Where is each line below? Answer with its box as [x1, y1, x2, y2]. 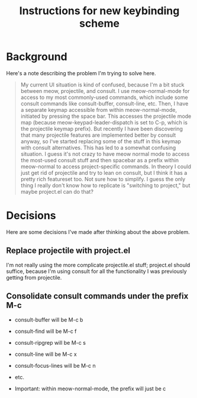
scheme [79, 17, 120, 30]
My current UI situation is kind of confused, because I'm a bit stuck [20, 81, 185, 88]
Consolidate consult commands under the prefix [6, 291, 189, 301]
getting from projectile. [6, 274, 62, 281]
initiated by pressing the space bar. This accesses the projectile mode [20, 113, 192, 120]
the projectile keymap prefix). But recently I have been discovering [20, 125, 183, 132]
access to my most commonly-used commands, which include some [20, 94, 188, 101]
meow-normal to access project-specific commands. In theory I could [20, 163, 191, 170]
